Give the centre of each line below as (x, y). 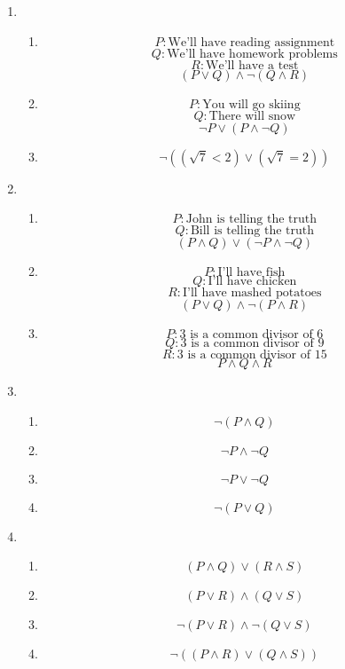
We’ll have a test (252, 65)
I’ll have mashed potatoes (252, 293)
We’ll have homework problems (252, 54)
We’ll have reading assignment (251, 42)
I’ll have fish (251, 273)
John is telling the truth (251, 220)
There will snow (252, 116)
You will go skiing (251, 104)
